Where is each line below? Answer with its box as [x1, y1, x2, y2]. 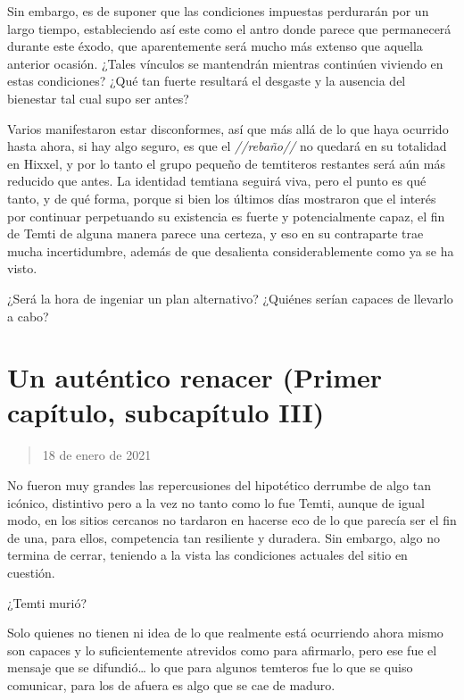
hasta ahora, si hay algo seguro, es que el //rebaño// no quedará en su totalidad [7, 137, 447, 155]
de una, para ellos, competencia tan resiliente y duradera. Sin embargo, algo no [7, 528, 440, 546]
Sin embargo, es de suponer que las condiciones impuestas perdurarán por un [7, 2, 429, 20]
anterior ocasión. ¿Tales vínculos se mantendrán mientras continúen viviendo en [7, 54, 443, 72]
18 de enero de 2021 [42, 446, 152, 464]
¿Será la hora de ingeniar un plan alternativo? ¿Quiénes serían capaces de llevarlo [7, 288, 453, 307]
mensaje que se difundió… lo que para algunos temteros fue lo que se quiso [7, 658, 413, 677]
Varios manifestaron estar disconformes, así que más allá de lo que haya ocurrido [7, 119, 449, 137]
